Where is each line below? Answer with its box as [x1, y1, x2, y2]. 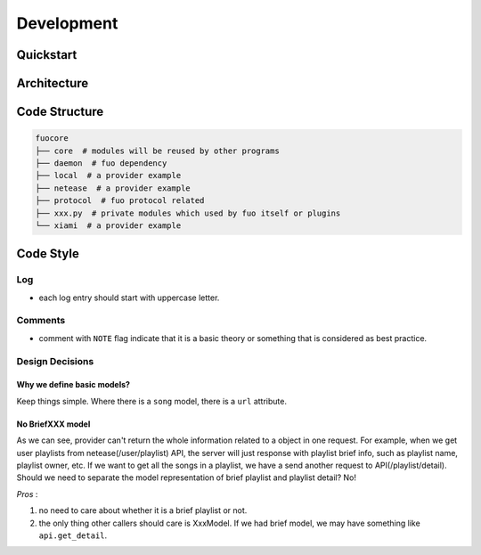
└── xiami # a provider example [35, 220, 182, 231]
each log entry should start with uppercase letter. [38, 292, 220, 303]
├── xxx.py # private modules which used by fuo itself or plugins [35, 208, 341, 218]
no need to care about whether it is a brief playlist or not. [38, 505, 248, 516]
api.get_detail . [38, 530, 108, 541]
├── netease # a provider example [35, 183, 191, 193]
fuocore [35, 134, 69, 143]
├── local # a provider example [35, 170, 182, 181]
